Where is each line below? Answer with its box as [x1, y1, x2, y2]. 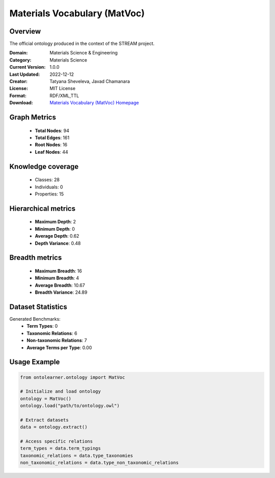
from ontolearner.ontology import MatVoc [20, 374, 125, 380]
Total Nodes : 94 [35, 127, 70, 133]
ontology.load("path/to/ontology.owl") [20, 403, 120, 409]
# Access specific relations [20, 438, 93, 444]
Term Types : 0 [26, 323, 58, 329]
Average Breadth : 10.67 [35, 282, 85, 288]
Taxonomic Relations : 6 [26, 330, 77, 336]
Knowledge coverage [9, 162, 79, 171]
